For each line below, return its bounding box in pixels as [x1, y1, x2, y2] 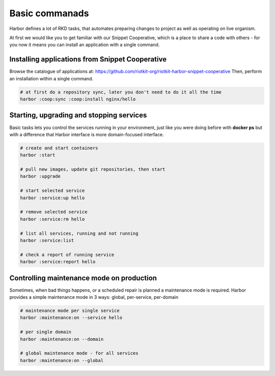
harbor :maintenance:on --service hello [20, 315, 122, 321]
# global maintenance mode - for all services [20, 351, 139, 356]
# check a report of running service [20, 252, 115, 258]
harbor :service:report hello [20, 259, 96, 265]
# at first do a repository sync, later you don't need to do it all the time [20, 89, 222, 95]
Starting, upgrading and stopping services [9, 111, 147, 119]
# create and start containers [20, 145, 99, 151]
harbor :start [20, 152, 56, 158]
